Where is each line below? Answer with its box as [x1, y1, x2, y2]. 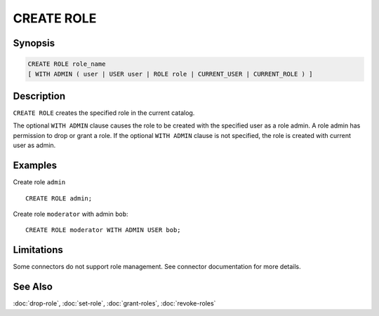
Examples [13, 160, 58, 172]
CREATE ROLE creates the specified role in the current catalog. [13, 109, 195, 117]
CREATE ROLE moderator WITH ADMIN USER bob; [25, 226, 182, 234]
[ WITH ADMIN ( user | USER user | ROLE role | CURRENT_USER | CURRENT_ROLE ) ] [27, 70, 313, 78]
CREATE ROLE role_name [27, 60, 106, 68]
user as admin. [13, 141, 56, 150]
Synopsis [13, 37, 55, 49]
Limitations [13, 244, 63, 256]
